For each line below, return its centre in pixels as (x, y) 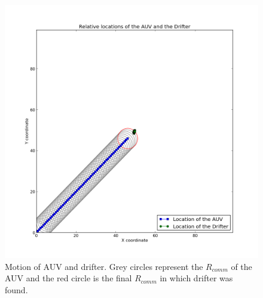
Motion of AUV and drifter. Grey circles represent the (104, 266)
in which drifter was (196, 278)
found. (16, 289)
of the (241, 266)
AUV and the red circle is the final (68, 278)
